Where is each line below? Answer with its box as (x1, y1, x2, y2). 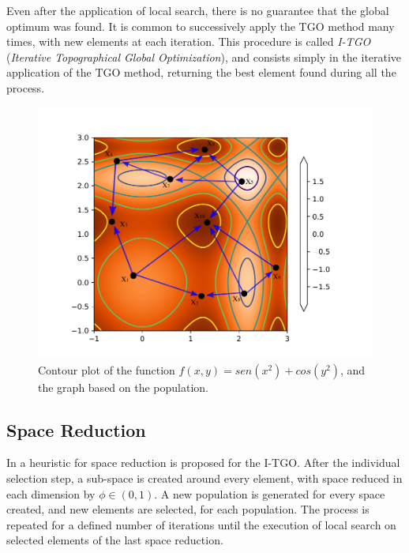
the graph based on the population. (38, 378, 208, 395)
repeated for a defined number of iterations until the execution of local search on (6, 516, 396, 532)
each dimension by (6, 485, 96, 502)
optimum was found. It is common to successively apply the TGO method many (6, 17, 395, 34)
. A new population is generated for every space (154, 485, 385, 502)
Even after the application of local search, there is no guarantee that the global (6, 2, 389, 18)
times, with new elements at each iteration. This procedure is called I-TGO (6, 33, 371, 50)
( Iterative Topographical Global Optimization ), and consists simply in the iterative (6, 48, 402, 65)
